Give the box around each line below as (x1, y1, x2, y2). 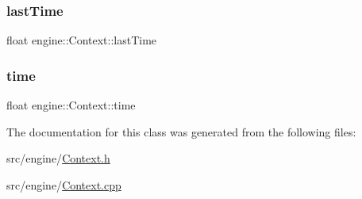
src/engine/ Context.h (6, 150, 110, 166)
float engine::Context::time (6, 97, 136, 113)
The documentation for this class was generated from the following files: (6, 123, 356, 140)
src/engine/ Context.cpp (6, 176, 121, 193)
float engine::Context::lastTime (6, 32, 157, 48)
